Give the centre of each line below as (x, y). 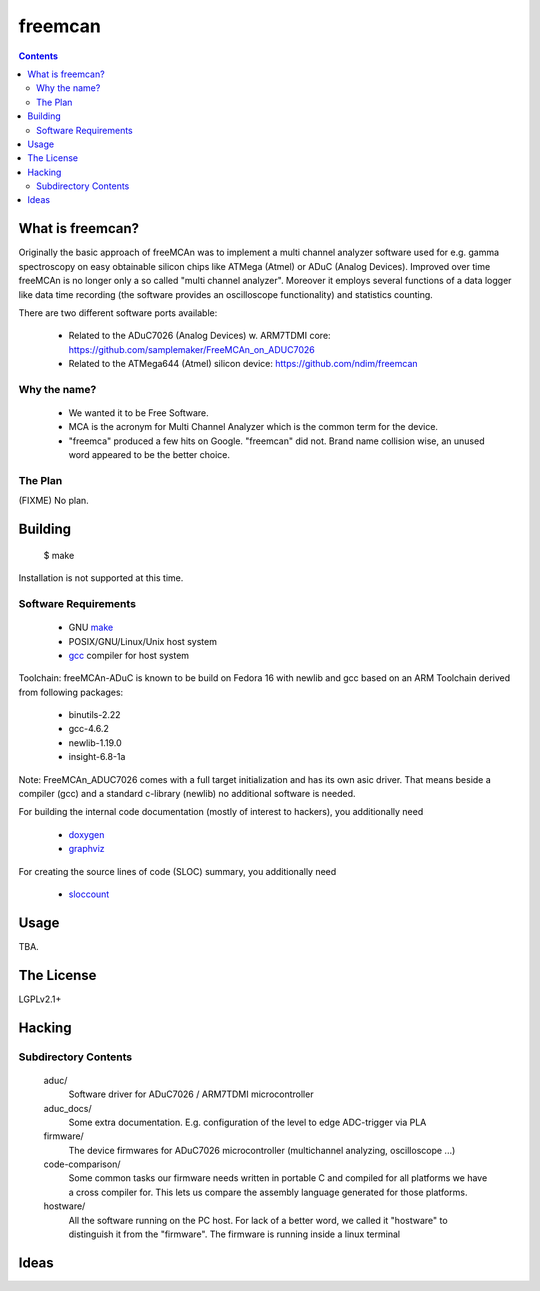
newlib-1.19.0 (95, 742)
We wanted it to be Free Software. (138, 413)
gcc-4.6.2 (89, 729)
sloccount (89, 894)
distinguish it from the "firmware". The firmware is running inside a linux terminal (234, 1234)
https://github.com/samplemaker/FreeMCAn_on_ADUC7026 (191, 349)
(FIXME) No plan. (53, 501)
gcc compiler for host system (129, 655)
